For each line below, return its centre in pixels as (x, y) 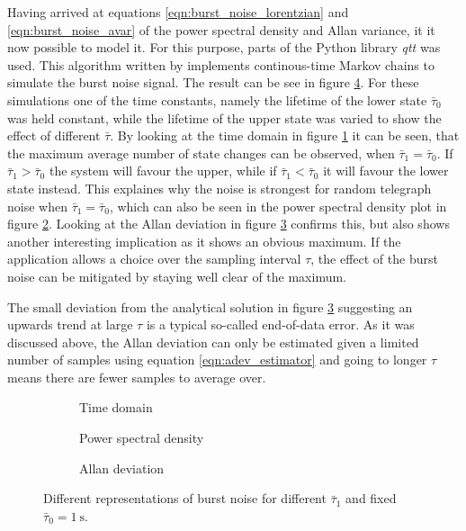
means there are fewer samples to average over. (137, 377)
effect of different (54, 135)
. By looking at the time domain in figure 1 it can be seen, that (285, 135)
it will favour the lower (386, 171)
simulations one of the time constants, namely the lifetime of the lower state (217, 99)
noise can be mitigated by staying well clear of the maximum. (177, 276)
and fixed (371, 498)
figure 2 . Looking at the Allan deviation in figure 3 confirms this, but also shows (229, 224)
